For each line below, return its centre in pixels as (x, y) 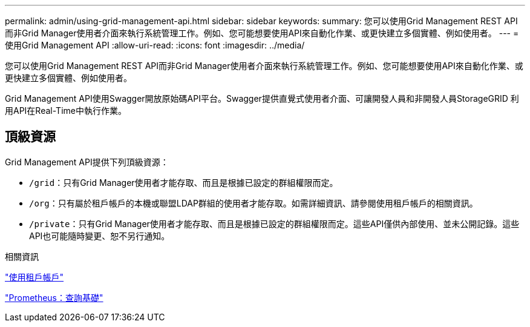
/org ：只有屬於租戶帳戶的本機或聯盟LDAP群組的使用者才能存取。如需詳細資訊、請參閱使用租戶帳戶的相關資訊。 (254, 203)
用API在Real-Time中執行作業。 (66, 111)
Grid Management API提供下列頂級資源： (87, 162)
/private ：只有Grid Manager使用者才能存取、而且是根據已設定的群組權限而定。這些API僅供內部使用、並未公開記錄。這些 (274, 223)
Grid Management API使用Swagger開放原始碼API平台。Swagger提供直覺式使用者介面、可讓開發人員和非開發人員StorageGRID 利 (262, 98)
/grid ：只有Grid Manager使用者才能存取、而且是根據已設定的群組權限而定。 (184, 182)
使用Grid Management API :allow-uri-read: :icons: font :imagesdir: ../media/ (155, 45)
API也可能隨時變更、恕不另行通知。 (100, 236)
